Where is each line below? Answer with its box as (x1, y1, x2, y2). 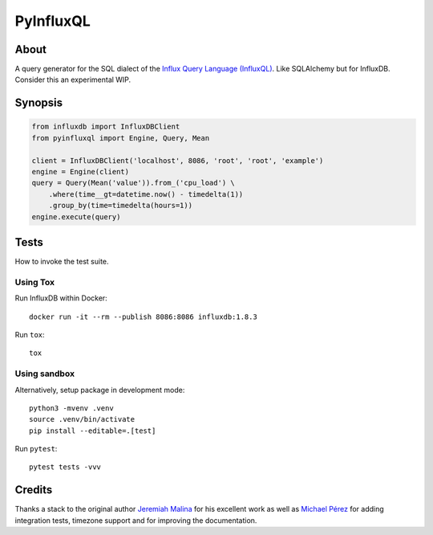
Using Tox (14, 276, 55, 288)
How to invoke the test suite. (14, 257, 109, 267)
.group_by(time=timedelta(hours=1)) (48, 201, 192, 210)
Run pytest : (14, 444, 58, 454)
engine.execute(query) (31, 212, 121, 221)
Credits (14, 483, 53, 497)
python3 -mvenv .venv (29, 403, 114, 413)
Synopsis (14, 96, 63, 110)
